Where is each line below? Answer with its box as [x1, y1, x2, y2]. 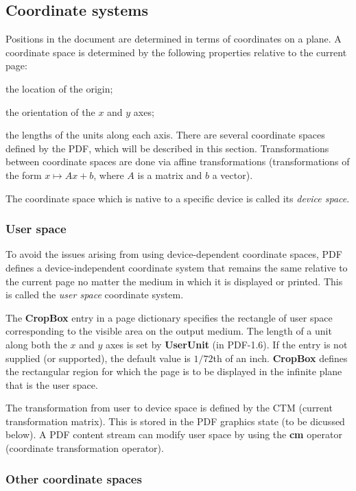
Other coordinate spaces [5, 470, 142, 487]
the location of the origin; [5, 81, 113, 95]
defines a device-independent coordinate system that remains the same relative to [5, 260, 348, 274]
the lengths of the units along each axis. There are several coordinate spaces [5, 128, 325, 142]
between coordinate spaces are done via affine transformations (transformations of [5, 154, 350, 169]
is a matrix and [137, 167, 202, 182]
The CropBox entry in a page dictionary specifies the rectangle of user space [5, 310, 333, 324]
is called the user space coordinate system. [5, 287, 184, 302]
